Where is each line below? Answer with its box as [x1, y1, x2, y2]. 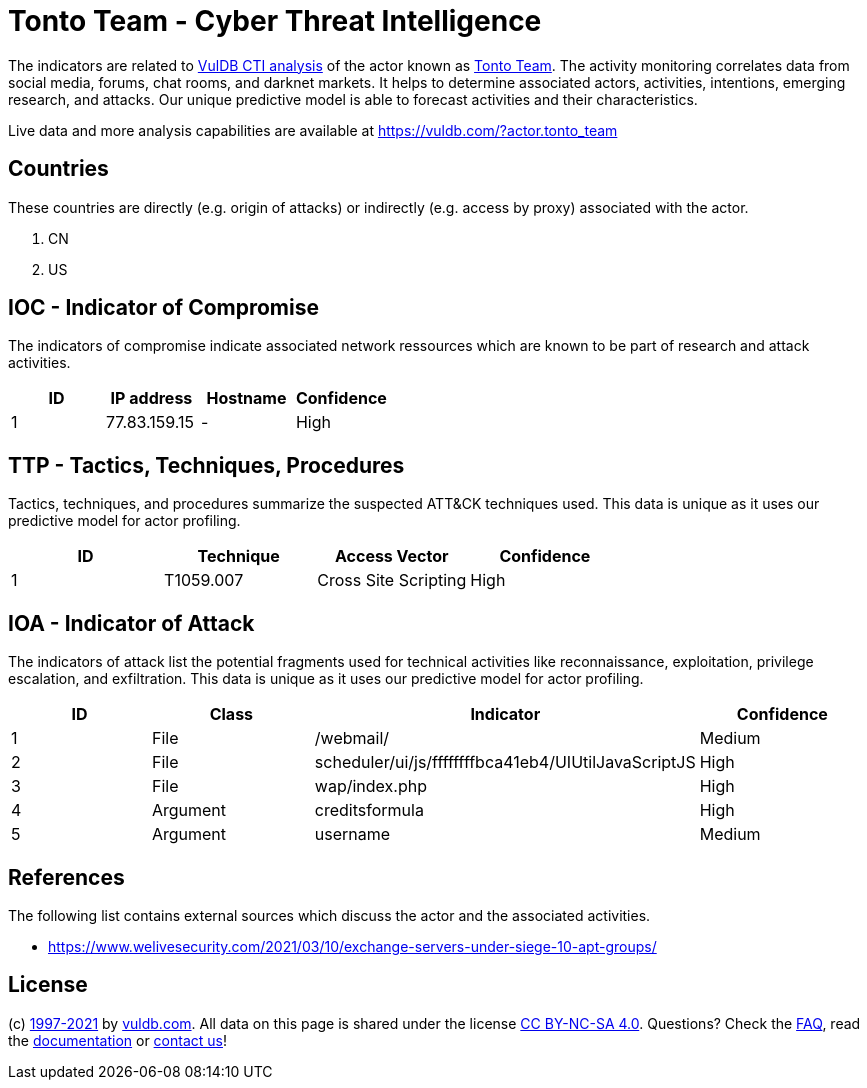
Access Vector [334, 546, 449, 567]
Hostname [206, 388, 287, 409]
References [8, 864, 125, 890]
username [314, 824, 391, 845]
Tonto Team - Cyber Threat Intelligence [8, 4, 542, 38]
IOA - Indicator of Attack [8, 610, 255, 636]
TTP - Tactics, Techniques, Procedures [8, 452, 405, 478]
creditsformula [314, 800, 424, 821]
